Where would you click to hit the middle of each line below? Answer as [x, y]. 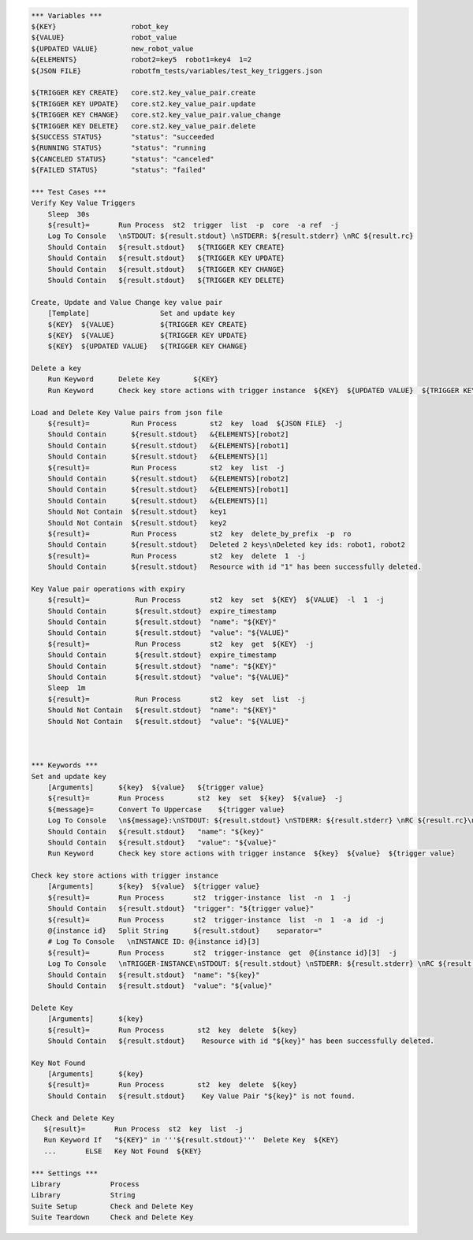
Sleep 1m [67, 688]
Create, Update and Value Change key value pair [127, 302]
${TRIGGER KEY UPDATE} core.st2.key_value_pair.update [143, 104]
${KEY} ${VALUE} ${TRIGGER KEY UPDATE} [147, 335]
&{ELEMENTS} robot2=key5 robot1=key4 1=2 [142, 60]
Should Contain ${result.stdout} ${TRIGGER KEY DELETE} [166, 280]
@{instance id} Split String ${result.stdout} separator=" [185, 931]
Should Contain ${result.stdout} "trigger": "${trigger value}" [181, 909]
